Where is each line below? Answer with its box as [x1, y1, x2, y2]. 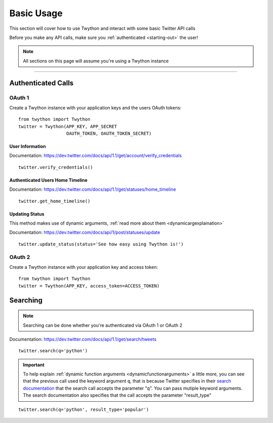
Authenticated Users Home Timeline [9, 177, 88, 183]
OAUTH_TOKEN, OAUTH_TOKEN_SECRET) [66, 131, 152, 137]
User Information [9, 143, 46, 149]
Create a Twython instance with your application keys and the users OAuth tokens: [9, 104, 181, 111]
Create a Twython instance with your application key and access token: [9, 264, 158, 270]
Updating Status [9, 210, 44, 217]
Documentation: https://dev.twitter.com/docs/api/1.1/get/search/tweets [9, 336, 157, 342]
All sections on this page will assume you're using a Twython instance [23, 58, 169, 64]
